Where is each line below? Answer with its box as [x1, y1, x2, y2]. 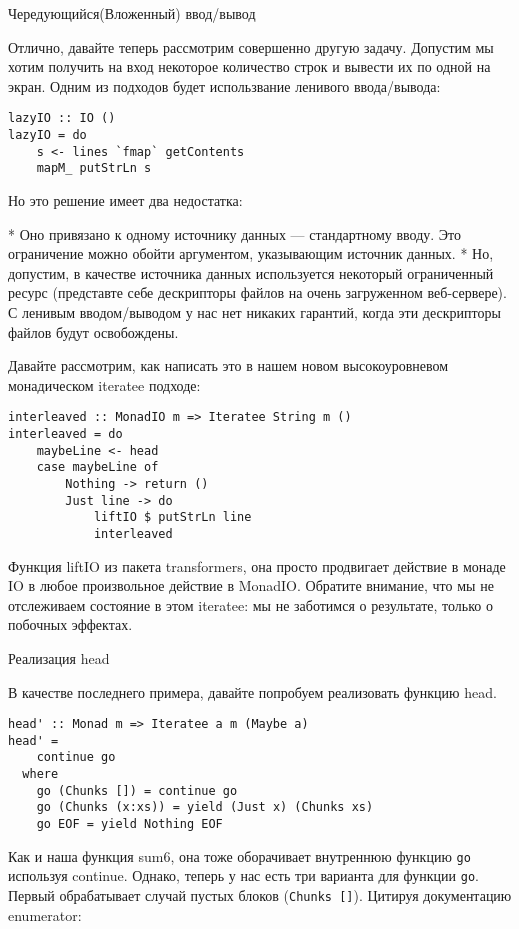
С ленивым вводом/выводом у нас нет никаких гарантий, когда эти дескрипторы [8, 301, 501, 322]
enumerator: [8, 904, 82, 925]
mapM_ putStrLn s [36, 161, 152, 176]
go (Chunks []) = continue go [36, 783, 238, 798]
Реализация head [8, 647, 110, 668]
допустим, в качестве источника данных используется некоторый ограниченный [8, 262, 494, 283]
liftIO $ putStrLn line [93, 510, 252, 525]
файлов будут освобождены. [8, 321, 179, 342]
